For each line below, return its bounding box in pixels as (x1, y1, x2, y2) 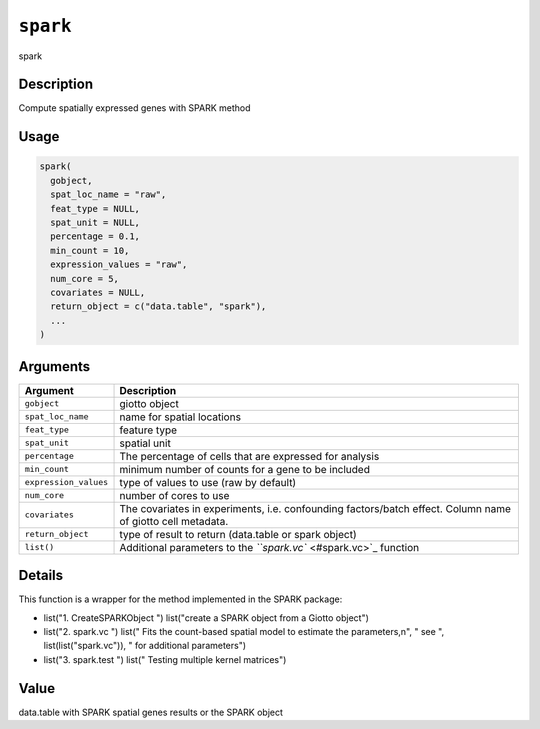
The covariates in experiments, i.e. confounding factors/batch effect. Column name (119, 501, 512, 515)
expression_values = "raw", (50, 259, 188, 270)
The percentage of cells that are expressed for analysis (119, 449, 380, 463)
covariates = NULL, (50, 286, 146, 298)
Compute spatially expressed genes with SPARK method (18, 102, 251, 114)
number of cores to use (119, 488, 230, 502)
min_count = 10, (50, 245, 130, 256)
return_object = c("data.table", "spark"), (50, 301, 267, 312)
